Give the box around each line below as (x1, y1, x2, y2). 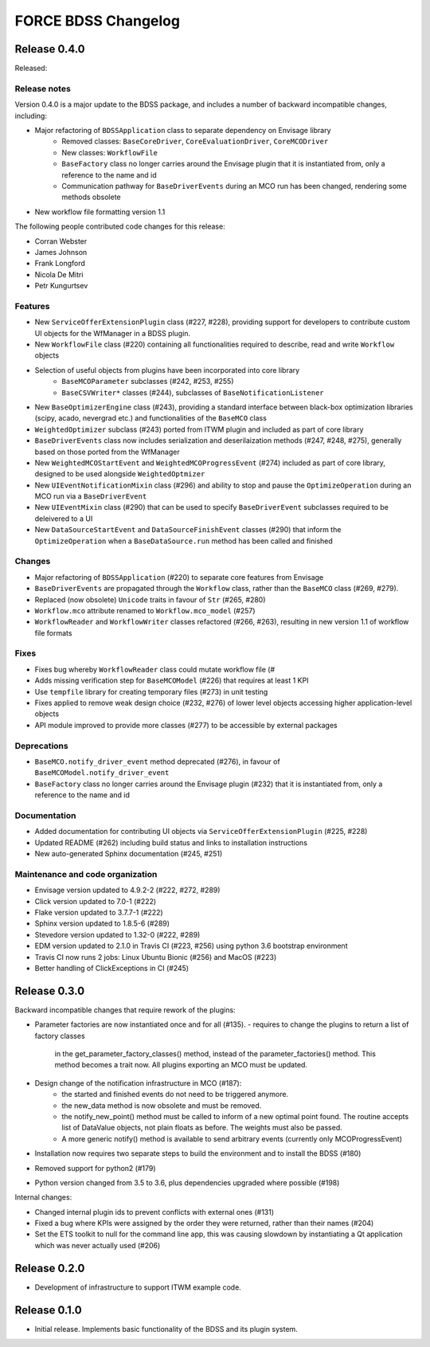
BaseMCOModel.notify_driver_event (34, 769, 170, 777)
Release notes (14, 83, 71, 94)
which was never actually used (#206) (34, 1240, 161, 1250)
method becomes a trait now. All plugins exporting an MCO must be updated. (54, 1060, 308, 1070)
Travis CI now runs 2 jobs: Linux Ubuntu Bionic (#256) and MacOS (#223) (34, 952, 277, 961)
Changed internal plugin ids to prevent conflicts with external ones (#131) (34, 1207, 275, 1216)
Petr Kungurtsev (34, 281, 88, 291)
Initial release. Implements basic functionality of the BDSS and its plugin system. (34, 1324, 298, 1333)
